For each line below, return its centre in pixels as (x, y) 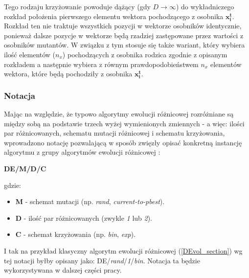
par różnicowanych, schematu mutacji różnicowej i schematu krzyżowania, (114, 133)
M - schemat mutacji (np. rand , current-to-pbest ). (90, 201)
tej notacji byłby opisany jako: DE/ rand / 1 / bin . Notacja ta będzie (102, 260)
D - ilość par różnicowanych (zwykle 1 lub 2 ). (84, 218)
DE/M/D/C (25, 168)
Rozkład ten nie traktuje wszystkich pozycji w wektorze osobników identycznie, (123, 26)
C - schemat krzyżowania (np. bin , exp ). (76, 234)
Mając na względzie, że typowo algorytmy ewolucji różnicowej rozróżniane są (119, 113)
